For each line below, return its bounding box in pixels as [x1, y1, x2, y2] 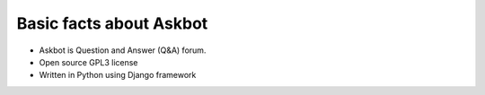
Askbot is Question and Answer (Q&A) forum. [39, 45, 207, 56]
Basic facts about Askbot [16, 13, 208, 33]
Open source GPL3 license [39, 56, 138, 67]
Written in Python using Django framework [39, 70, 197, 81]
